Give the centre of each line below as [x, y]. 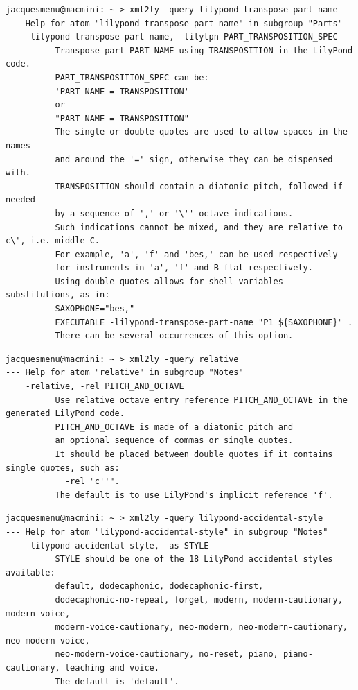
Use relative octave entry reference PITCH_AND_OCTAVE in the [201, 400]
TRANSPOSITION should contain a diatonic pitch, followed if [199, 186]
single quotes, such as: [63, 468]
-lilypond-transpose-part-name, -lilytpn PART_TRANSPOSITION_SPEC [181, 37]
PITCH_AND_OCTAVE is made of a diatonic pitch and [174, 427]
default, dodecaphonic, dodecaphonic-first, [159, 586]
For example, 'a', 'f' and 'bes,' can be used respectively [196, 254]
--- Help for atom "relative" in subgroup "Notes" [125, 373]
